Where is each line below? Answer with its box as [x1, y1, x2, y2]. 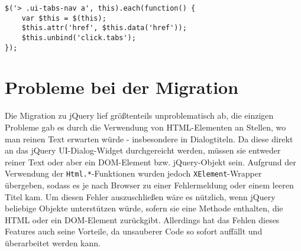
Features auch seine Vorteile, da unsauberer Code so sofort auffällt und [5, 225, 263, 237]
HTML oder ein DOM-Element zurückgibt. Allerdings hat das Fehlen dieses [5, 213, 280, 226]
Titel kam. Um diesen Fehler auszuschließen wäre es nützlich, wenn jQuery [5, 190, 276, 203]
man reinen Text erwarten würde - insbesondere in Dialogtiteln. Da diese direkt [5, 132, 293, 145]
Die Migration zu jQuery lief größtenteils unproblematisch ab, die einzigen [5, 109, 274, 122]
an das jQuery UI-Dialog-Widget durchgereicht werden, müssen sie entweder [5, 144, 281, 157]
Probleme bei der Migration [5, 75, 239, 99]
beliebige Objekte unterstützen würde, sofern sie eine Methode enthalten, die [5, 202, 283, 214]
